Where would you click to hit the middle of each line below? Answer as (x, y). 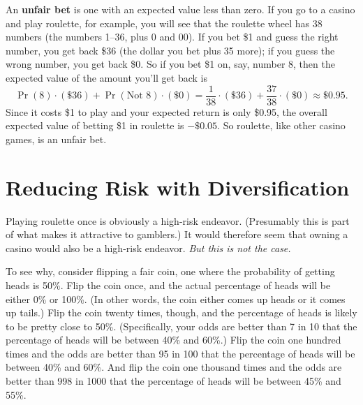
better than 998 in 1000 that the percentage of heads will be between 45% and (173, 381)
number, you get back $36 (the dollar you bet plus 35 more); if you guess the (170, 50)
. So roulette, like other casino (281, 125)
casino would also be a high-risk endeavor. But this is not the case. (148, 248)
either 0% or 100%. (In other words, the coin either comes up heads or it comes (176, 299)
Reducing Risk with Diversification (178, 187)
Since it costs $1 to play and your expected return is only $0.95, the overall (166, 111)
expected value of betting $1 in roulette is (95, 125)
